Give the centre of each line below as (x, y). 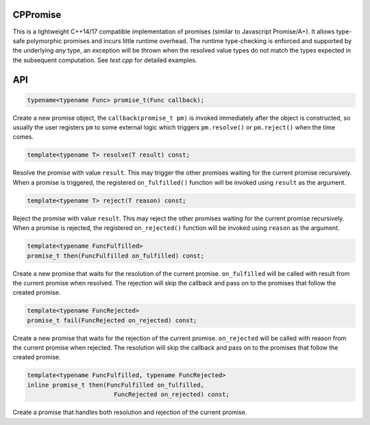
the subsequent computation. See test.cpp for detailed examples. (105, 60)
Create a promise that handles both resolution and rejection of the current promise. (130, 412)
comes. (23, 137)
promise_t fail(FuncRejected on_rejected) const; (112, 320)
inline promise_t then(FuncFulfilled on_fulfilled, (116, 385)
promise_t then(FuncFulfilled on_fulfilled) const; (116, 256)
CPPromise (37, 15)
